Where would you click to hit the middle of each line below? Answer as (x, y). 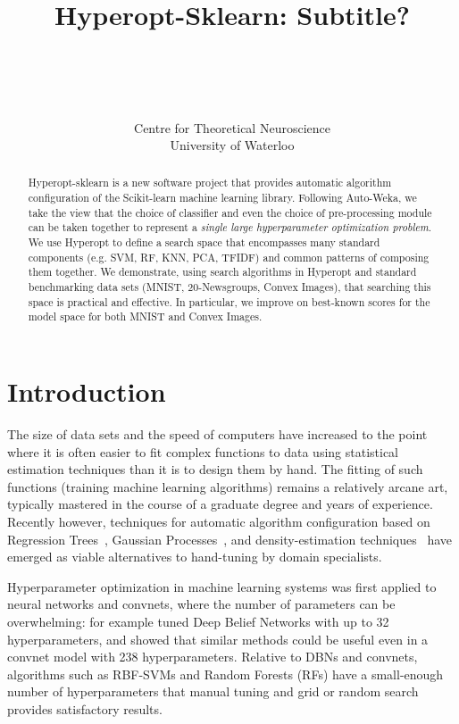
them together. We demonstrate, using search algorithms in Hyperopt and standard (222, 272)
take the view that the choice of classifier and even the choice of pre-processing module (230, 212)
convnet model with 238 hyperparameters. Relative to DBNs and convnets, (213, 657)
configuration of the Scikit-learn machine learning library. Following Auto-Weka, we (222, 198)
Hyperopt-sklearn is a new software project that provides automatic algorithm (210, 183)
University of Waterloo (232, 145)
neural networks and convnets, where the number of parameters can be (201, 604)
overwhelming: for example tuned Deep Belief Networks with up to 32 (198, 621)
